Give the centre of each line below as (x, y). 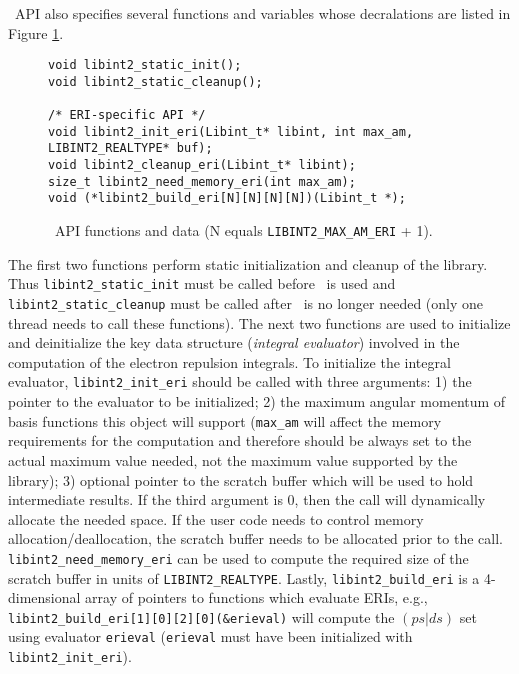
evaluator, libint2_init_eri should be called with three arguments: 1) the (240, 381)
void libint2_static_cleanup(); (155, 81)
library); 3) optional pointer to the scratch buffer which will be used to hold (241, 479)
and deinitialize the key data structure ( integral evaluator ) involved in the (234, 342)
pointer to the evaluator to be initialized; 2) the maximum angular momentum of (257, 401)
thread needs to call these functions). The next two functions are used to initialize (259, 322)
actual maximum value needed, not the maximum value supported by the (233, 459)
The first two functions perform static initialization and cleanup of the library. (248, 263)
